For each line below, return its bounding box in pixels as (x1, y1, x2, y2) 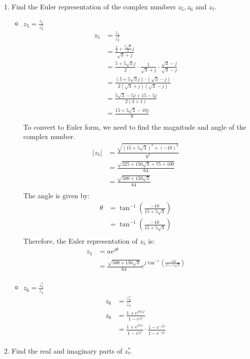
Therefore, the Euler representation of (23, 235, 138, 246)
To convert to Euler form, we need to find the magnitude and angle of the (23, 121, 247, 132)
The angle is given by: (23, 190, 90, 200)
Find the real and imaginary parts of (11, 345, 123, 356)
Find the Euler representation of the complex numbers (11, 1, 176, 11)
